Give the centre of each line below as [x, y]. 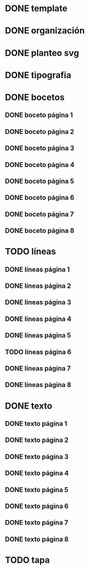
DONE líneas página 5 [38, 335]
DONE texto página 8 [37, 539]
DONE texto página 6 [37, 506]
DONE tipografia [38, 75]
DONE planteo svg [42, 53]
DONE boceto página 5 [40, 181]
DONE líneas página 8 [38, 385]
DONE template [36, 8]
